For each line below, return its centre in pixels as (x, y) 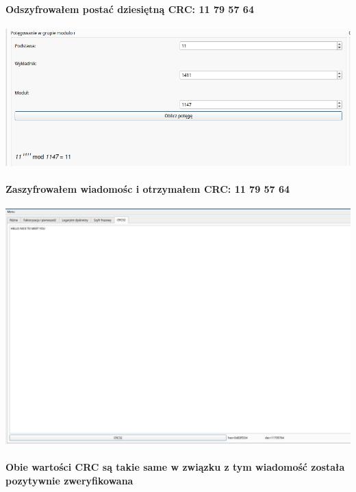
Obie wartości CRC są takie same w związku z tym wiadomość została (175, 466)
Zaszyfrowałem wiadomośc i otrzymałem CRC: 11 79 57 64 (148, 189)
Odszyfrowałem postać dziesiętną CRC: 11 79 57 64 (130, 9)
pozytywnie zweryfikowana (69, 480)
